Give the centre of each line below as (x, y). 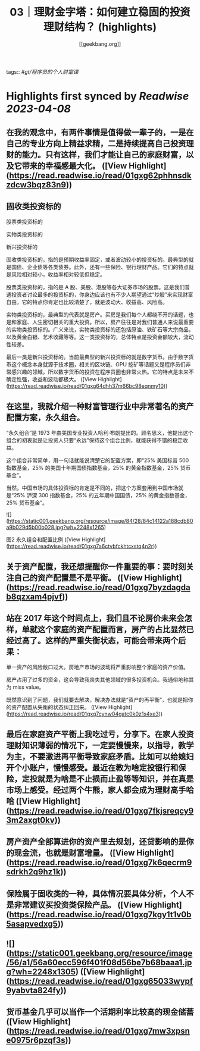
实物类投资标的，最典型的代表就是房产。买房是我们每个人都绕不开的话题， (97, 315)
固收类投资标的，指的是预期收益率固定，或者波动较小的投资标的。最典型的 (97, 260)
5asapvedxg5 (32, 923)
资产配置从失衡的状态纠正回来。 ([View (59, 707)
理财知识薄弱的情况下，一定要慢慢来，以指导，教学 (100, 745)
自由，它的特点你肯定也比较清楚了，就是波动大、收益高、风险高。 (87, 302)
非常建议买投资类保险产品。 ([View (78, 905)
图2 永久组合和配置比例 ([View (43, 539)
